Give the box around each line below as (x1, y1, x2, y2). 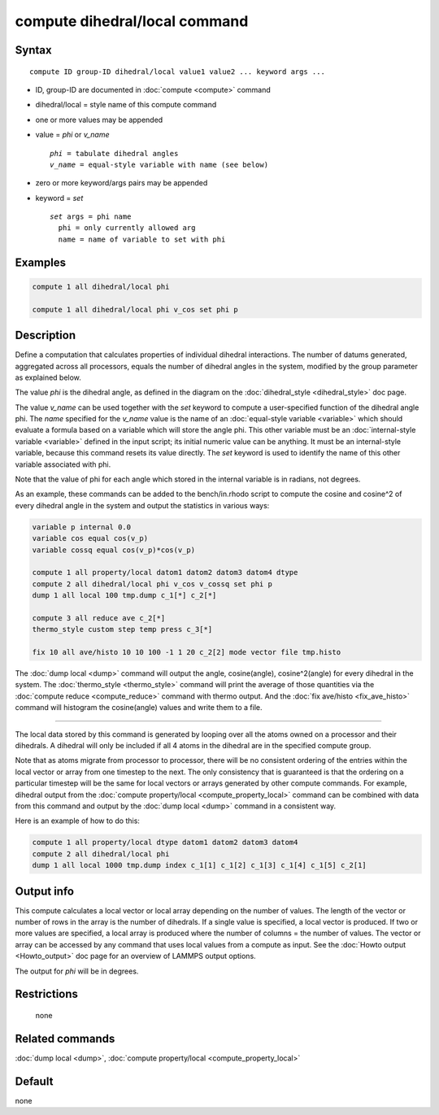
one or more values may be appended (35, 115, 163, 124)
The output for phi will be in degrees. (15, 966, 139, 976)
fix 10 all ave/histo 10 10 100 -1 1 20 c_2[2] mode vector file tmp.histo (32, 647, 341, 657)
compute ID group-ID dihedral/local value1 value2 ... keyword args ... (29, 67, 325, 76)
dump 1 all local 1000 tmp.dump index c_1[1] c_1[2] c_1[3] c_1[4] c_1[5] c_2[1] (32, 860, 367, 870)
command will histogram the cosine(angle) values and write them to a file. (15, 703, 263, 712)
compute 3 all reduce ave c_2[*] (32, 613, 166, 622)
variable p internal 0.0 (32, 522, 132, 532)
